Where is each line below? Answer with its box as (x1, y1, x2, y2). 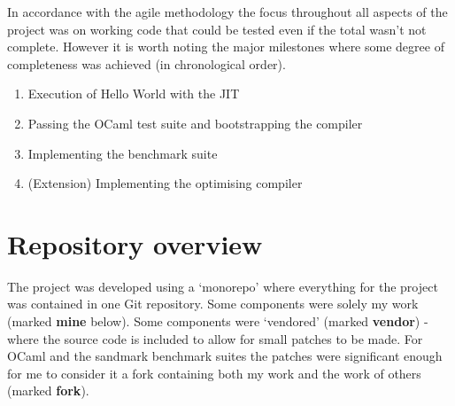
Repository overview (7, 225, 263, 262)
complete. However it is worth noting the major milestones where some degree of (7, 37, 444, 56)
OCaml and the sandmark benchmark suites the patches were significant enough (7, 347, 443, 365)
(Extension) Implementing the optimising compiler (27, 174, 303, 192)
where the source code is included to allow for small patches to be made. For (7, 329, 423, 347)
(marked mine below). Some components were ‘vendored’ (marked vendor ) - (7, 312, 428, 331)
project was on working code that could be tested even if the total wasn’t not (7, 20, 427, 38)
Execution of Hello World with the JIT (27, 84, 240, 103)
